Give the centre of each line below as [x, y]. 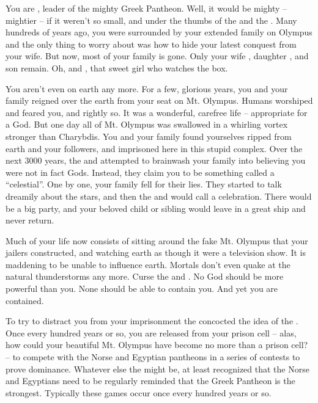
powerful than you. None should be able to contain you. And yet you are [142, 289]
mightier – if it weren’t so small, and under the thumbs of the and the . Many [151, 20]
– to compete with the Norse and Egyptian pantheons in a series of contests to [153, 357]
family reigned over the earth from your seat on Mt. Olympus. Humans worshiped [159, 100]
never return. [30, 220]
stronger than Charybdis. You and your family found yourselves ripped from [149, 136]
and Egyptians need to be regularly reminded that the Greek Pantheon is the [150, 381]
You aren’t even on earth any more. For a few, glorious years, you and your [147, 88]
